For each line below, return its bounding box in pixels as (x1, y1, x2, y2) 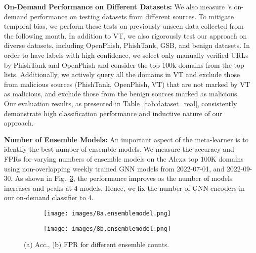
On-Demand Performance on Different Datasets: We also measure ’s (4, 1, 232, 11)
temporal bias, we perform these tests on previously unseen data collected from (4, 21, 244, 31)
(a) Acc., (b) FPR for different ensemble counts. (24, 239, 170, 250)
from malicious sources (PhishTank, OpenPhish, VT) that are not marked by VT (4, 79, 250, 89)
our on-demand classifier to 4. (4, 192, 94, 203)
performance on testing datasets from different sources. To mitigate (30, 11, 234, 21)
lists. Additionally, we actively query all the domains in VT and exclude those (4, 69, 240, 80)
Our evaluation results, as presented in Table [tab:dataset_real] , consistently (4, 98, 237, 108)
